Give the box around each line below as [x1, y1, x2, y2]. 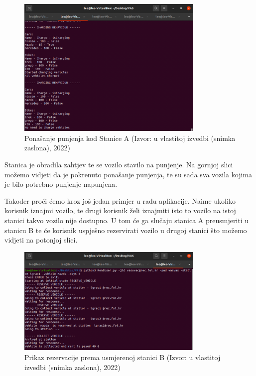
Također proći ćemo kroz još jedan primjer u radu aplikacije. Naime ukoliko [4, 195, 236, 206]
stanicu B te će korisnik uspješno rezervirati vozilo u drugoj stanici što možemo [4, 225, 247, 235]
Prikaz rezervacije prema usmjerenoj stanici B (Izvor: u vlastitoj [24, 352, 221, 363]
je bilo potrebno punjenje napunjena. [4, 179, 118, 189]
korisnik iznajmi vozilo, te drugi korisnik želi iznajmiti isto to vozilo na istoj [4, 205, 236, 216]
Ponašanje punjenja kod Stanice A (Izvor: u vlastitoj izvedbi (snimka [24, 132, 236, 143]
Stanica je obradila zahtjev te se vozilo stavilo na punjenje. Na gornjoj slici [4, 159, 233, 169]
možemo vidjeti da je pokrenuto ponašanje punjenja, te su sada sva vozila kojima [4, 169, 252, 179]
